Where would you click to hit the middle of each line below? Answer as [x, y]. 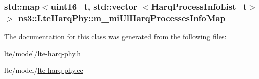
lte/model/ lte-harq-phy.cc [44, 70]
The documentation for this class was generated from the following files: [115, 37]
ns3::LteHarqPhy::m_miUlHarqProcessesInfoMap [122, 18]
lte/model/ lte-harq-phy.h [43, 53]
